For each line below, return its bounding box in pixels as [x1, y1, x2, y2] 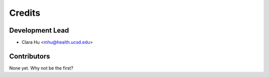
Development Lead [9, 26, 69, 35]
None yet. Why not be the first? [9, 65, 74, 71]
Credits [9, 7, 41, 18]
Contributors [9, 52, 50, 60]
